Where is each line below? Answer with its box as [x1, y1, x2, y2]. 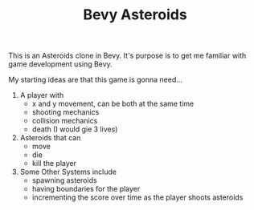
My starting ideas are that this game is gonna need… [8, 75, 183, 85]
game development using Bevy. [8, 59, 113, 69]
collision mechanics [31, 116, 98, 126]
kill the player [31, 159, 76, 168]
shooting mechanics [31, 107, 100, 117]
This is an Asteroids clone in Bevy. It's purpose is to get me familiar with [8, 50, 247, 61]
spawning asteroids [31, 176, 98, 185]
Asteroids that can [19, 133, 81, 143]
